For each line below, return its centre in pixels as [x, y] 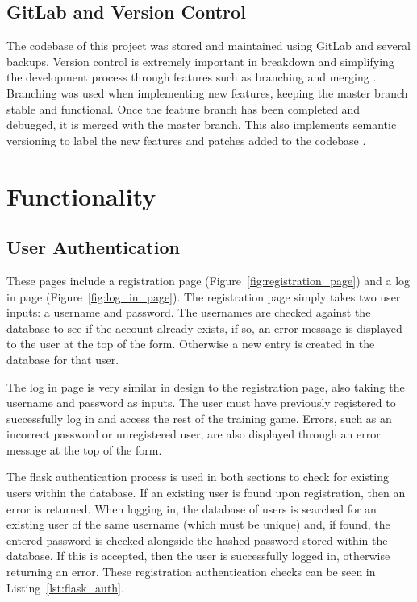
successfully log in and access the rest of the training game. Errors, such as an [199, 418]
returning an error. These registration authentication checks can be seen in [191, 572]
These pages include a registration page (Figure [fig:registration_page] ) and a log [208, 280]
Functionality [81, 195]
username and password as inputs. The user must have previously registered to [201, 403]
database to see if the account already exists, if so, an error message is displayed [204, 328]
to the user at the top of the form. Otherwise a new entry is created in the [191, 344]
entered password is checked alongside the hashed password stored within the [197, 540]
